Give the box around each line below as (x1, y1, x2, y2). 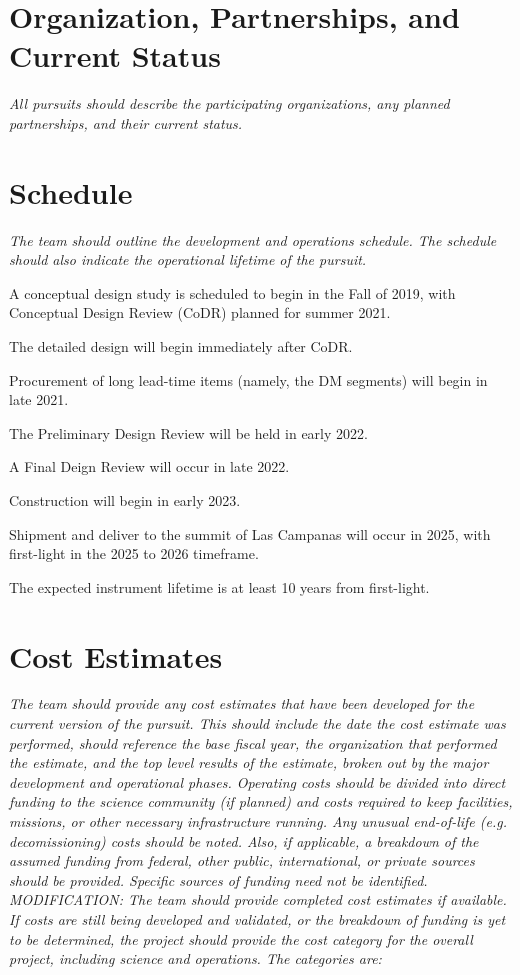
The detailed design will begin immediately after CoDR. (9, 336, 353, 356)
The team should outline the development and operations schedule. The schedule (9, 229, 497, 250)
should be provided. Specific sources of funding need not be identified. (9, 869, 428, 890)
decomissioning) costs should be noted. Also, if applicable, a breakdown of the (9, 830, 479, 851)
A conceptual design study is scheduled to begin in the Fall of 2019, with (9, 282, 456, 303)
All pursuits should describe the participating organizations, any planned (9, 93, 450, 114)
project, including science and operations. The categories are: (9, 948, 382, 969)
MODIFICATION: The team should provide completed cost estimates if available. (9, 889, 507, 910)
